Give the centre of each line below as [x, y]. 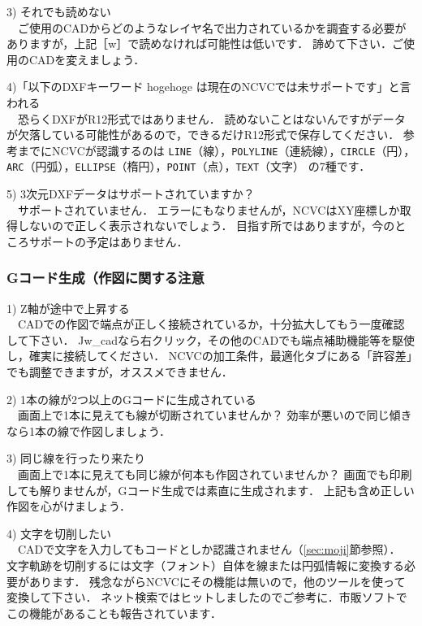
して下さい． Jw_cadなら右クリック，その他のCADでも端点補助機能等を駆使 [211, 339]
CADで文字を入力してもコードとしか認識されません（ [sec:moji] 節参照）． [209, 549]
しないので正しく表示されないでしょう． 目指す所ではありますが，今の [206, 226]
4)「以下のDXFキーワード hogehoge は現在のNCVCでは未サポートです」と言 [209, 87]
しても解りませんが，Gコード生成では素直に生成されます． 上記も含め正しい [211, 490]
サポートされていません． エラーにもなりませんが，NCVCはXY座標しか [209, 209]
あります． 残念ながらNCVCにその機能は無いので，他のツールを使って [217, 581]
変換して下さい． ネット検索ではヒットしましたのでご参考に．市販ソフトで [207, 597]
